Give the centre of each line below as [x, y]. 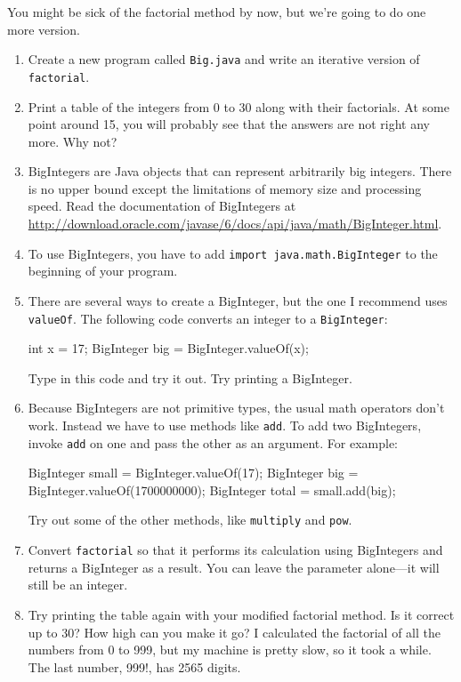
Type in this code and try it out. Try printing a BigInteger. [190, 377]
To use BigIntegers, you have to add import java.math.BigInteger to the [233, 253]
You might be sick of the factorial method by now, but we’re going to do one [217, 12]
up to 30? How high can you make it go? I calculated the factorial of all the [234, 632]
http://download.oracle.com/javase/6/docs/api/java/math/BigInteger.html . [235, 224]
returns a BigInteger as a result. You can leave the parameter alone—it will [234, 567]
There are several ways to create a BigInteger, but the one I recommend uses [238, 300]
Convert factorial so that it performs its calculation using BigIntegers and [235, 550]
